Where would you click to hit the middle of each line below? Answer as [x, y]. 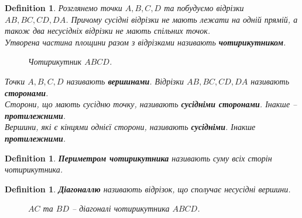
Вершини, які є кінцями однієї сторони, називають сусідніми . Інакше [130, 127]
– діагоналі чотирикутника [121, 208]
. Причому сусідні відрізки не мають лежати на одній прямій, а [182, 19]
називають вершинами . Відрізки [125, 81]
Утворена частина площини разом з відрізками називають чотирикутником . [145, 42]
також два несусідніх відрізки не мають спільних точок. [108, 31]
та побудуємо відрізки [204, 8]
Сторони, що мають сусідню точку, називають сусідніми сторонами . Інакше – [151, 104]
